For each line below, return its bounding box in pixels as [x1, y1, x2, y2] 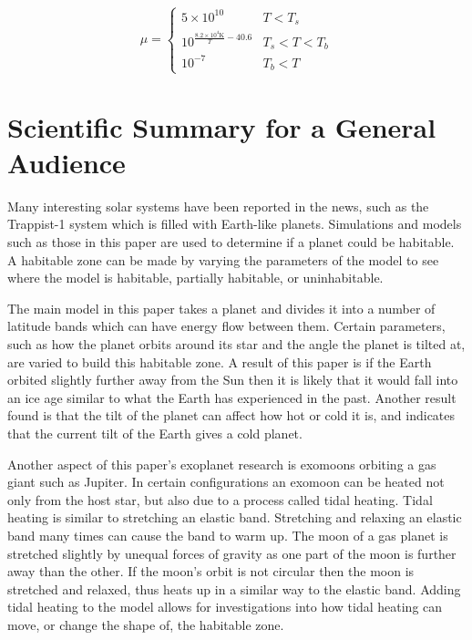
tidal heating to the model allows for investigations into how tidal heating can [7, 597, 443, 616]
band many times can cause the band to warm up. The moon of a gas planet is [7, 525, 448, 544]
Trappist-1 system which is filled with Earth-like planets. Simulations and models [7, 214, 462, 233]
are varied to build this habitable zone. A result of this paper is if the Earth [7, 352, 432, 371]
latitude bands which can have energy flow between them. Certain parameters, [7, 316, 446, 335]
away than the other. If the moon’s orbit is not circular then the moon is [7, 562, 415, 581]
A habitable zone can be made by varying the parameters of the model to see [7, 250, 439, 269]
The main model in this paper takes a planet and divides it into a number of [7, 298, 436, 317]
